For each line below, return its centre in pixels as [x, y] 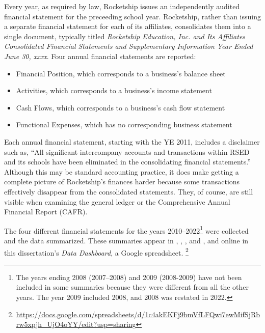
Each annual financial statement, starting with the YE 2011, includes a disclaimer [132, 141]
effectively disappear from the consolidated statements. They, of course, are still [129, 191]
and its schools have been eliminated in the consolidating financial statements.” [127, 162]
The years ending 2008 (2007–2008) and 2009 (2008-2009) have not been [129, 277]
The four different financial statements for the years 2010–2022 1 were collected [126, 230]
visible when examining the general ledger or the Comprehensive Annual [117, 201]
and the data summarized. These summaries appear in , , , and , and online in [126, 240]
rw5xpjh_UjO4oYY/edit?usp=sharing [76, 324]
